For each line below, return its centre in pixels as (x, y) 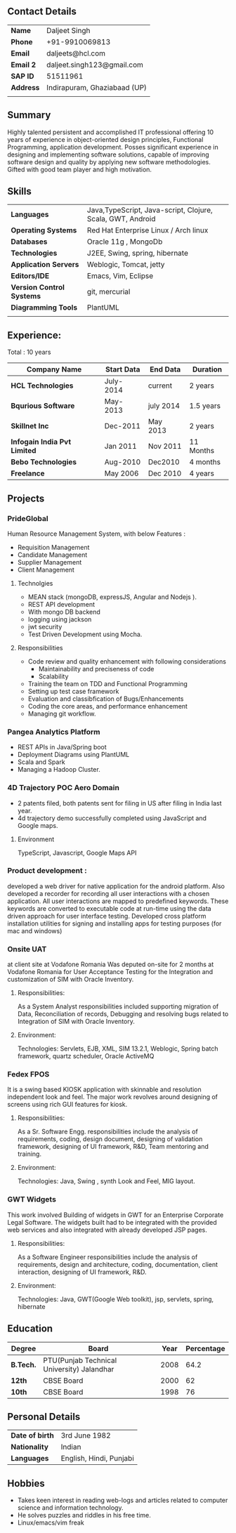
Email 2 (24, 65)
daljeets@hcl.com (76, 53)
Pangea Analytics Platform (54, 732)
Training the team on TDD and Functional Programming (108, 683)
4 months (205, 462)
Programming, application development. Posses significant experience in (113, 147)
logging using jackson (60, 619)
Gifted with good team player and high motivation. (80, 169)
